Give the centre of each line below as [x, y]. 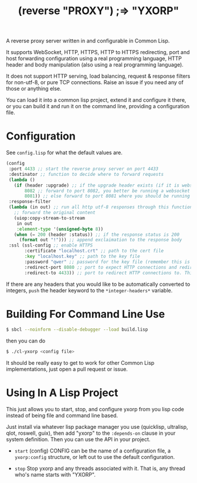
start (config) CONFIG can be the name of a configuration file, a [93, 451]
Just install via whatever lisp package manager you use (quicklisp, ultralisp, [97, 427]
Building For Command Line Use [86, 314]
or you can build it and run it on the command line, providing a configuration [98, 106]
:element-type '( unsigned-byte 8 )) [60, 229]
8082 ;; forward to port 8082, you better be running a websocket [107, 191]
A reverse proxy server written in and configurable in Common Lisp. [88, 41]
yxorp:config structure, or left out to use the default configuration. [95, 457]
